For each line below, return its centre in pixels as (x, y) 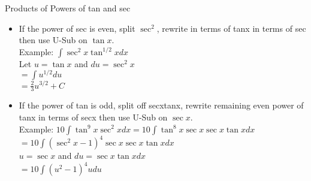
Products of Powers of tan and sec (68, 8)
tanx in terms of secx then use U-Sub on (93, 117)
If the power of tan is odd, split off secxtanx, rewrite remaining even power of (161, 105)
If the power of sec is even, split (77, 28)
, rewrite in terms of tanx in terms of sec (231, 28)
